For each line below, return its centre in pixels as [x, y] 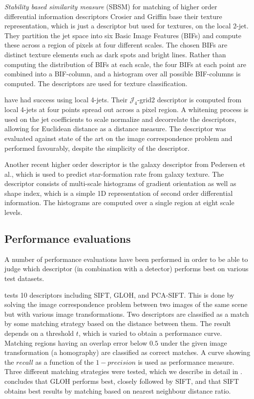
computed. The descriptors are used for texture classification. [96, 83]
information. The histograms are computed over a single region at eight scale [119, 202]
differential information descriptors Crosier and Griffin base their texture [113, 16]
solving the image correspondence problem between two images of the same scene [126, 304]
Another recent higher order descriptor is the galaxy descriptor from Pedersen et [125, 164]
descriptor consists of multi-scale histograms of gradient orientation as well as [120, 183]
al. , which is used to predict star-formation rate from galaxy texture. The [114, 174]
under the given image [194, 342]
